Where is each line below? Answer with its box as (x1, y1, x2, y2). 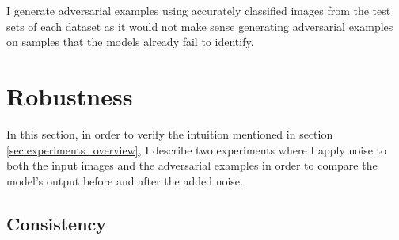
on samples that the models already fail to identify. (6, 33, 254, 50)
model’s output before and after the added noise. (6, 172, 243, 189)
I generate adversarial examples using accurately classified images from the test (6, 2, 391, 18)
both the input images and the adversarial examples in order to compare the (6, 157, 378, 173)
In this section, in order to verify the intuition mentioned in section (6, 125, 333, 142)
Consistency (6, 211, 107, 235)
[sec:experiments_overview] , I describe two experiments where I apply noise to (6, 141, 387, 158)
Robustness (6, 79, 133, 112)
